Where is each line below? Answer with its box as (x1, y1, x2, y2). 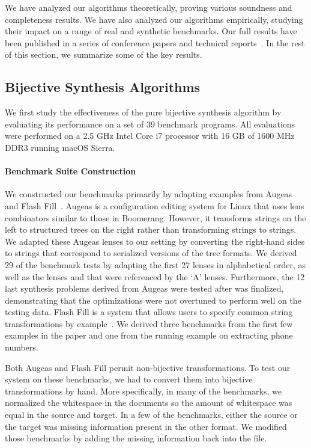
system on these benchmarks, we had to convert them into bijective (5, 373, 253, 385)
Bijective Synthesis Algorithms (5, 78, 201, 96)
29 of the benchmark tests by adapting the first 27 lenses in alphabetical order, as (5, 258, 306, 271)
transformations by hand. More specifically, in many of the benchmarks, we (5, 384, 282, 397)
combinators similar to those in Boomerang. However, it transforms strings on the (5, 211, 306, 224)
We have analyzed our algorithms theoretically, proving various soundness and (5, 1, 292, 13)
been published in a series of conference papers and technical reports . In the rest (5, 36, 305, 49)
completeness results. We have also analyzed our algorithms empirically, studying (5, 13, 303, 25)
